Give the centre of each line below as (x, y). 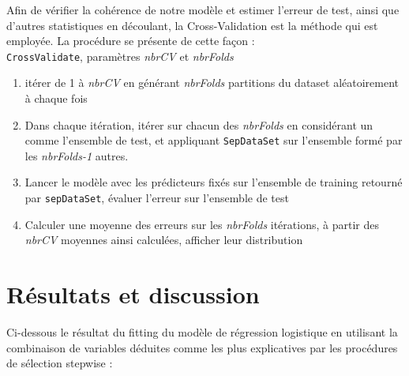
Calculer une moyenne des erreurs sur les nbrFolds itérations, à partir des (202, 224)
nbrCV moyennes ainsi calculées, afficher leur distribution (164, 240)
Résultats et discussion (133, 294)
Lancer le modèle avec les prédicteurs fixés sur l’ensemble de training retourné (214, 182)
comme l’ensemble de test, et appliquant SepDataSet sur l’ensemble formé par (214, 140)
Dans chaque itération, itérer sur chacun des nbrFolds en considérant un (199, 124)
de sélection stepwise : (60, 363)
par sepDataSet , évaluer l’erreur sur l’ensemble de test (157, 198)
